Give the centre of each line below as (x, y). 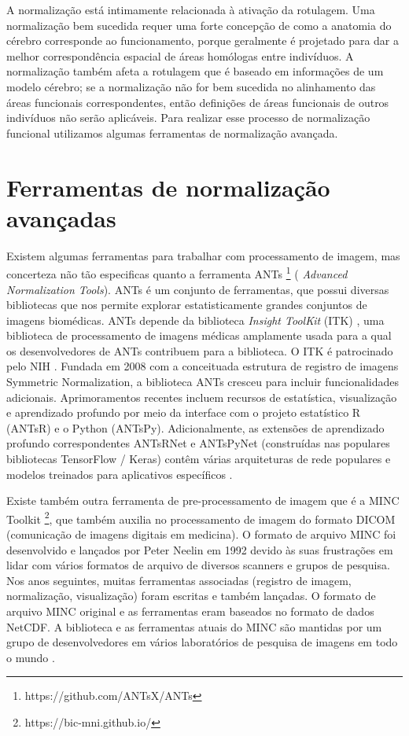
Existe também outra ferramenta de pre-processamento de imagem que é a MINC (203, 500)
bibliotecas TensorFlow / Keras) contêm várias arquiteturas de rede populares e (199, 459)
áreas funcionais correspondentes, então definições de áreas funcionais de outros (198, 102)
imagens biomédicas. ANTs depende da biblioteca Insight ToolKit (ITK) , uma (195, 320)
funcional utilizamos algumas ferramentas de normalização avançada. (172, 132)
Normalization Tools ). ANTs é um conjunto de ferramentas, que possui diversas (198, 289)
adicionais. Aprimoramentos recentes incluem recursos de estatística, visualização (202, 397)
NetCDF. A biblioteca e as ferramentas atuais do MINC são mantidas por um (194, 626)
